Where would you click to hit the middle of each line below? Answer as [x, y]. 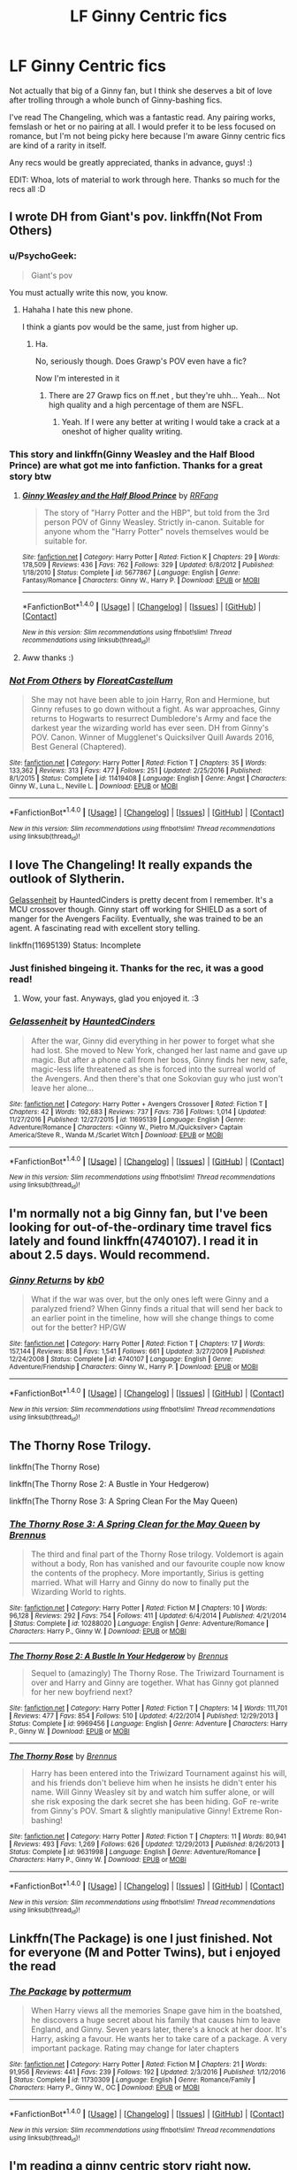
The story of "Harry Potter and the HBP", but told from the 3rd [156, 512]
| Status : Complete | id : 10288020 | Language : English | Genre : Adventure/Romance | [139, 1624]
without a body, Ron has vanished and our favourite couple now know [158, 1564]
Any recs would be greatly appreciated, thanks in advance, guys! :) [131, 162]
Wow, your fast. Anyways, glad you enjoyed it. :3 [110, 998]
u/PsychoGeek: [43, 256]
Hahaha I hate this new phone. [77, 309]
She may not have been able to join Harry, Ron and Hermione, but [150, 700]
